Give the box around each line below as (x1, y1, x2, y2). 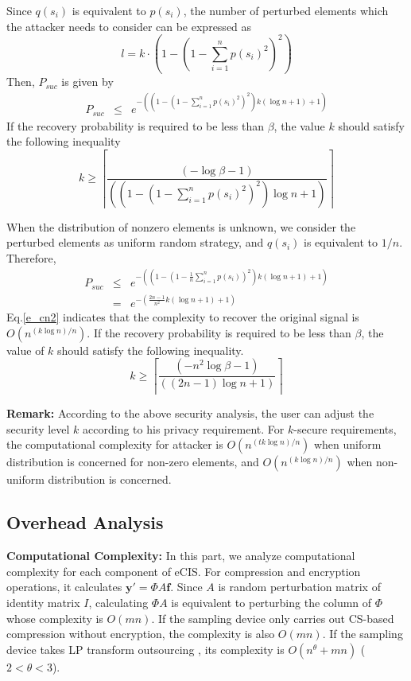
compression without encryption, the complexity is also (6, 625, 275, 642)
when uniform (313, 436, 382, 453)
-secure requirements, (293, 420, 397, 437)
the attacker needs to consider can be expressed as (6, 18, 252, 34)
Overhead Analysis (6, 510, 164, 535)
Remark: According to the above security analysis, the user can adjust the (6, 405, 374, 422)
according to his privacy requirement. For (83, 420, 285, 437)
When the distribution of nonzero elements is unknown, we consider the (6, 218, 356, 235)
